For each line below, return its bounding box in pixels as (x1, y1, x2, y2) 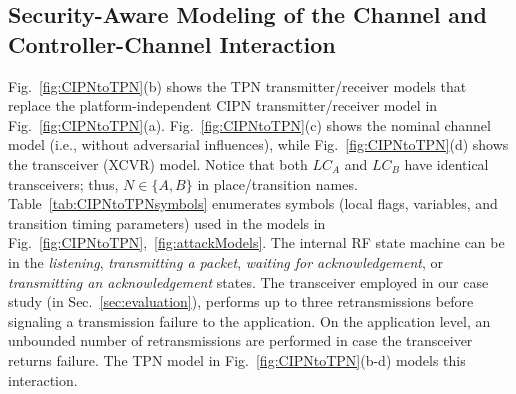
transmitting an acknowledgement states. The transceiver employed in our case (8, 271, 489, 292)
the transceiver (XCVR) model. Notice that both (8, 153, 308, 174)
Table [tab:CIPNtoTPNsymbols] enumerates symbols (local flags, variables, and (8, 193, 498, 214)
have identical (404, 153, 489, 174)
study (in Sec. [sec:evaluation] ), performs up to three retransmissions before (8, 291, 474, 312)
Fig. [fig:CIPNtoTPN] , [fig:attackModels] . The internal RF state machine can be (8, 232, 505, 253)
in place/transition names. (197, 173, 358, 194)
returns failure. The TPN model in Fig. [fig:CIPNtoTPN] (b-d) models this (8, 349, 466, 370)
